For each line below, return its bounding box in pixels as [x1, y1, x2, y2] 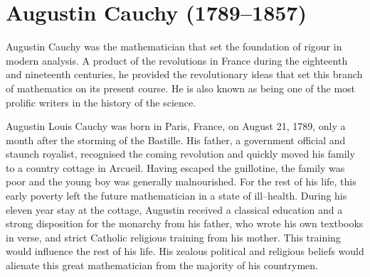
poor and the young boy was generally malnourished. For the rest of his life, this [6, 174, 356, 189]
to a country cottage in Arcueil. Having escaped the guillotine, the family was [6, 160, 345, 175]
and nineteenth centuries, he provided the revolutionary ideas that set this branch [6, 67, 363, 82]
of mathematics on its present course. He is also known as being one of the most [6, 80, 356, 95]
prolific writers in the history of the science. [6, 94, 196, 109]
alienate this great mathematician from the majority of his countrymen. [6, 258, 318, 273]
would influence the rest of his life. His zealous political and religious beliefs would [6, 244, 364, 259]
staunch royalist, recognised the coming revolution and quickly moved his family [6, 146, 355, 161]
